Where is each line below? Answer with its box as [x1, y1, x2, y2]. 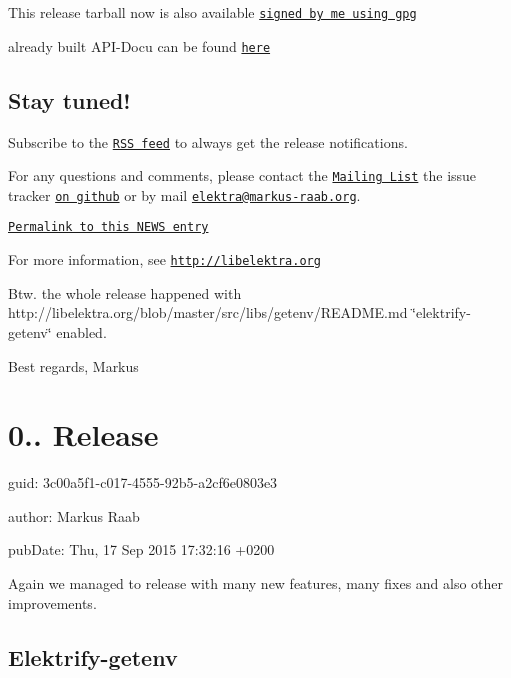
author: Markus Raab [8, 505, 140, 526]
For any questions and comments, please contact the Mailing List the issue [8, 165, 477, 186]
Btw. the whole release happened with [8, 282, 242, 303]
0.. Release [8, 414, 159, 455]
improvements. [8, 592, 97, 613]
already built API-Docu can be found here [8, 35, 271, 56]
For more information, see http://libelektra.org [8, 249, 321, 270]
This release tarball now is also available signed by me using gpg [8, 2, 417, 22]
